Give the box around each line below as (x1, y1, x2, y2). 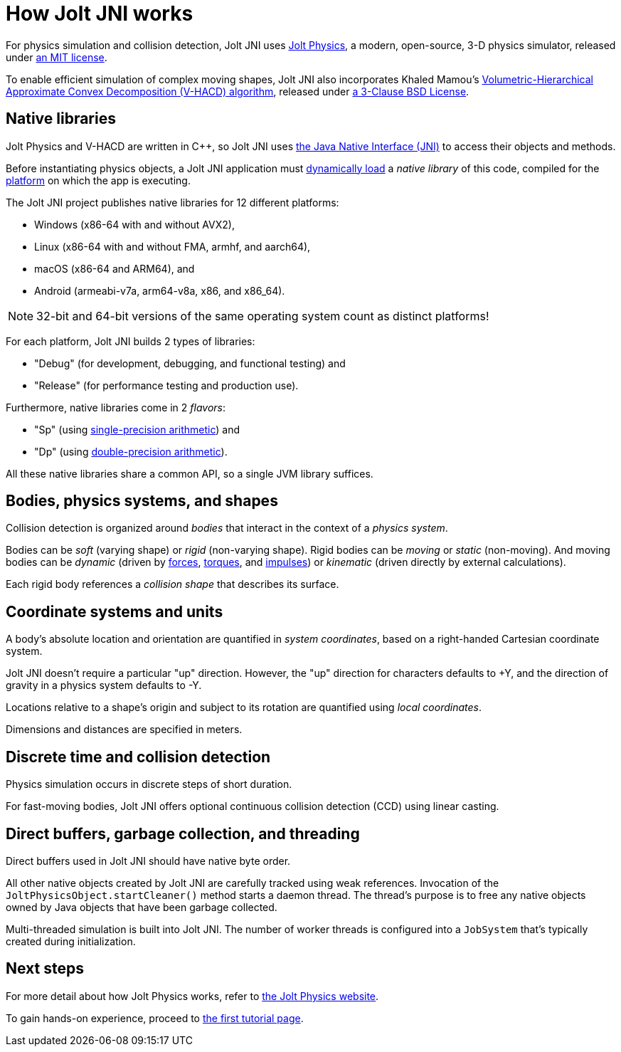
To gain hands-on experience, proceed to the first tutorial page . (6, 1011, 304, 1024)
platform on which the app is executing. (6, 174, 191, 186)
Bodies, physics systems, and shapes (6, 492, 278, 510)
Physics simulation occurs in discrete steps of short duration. (6, 778, 292, 791)
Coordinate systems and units (6, 602, 223, 621)
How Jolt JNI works (6, 1, 193, 26)
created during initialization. (6, 935, 136, 947)
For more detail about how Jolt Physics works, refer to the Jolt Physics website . (6, 989, 379, 1002)
